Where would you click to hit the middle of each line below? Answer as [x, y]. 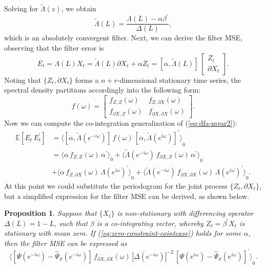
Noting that [23, 80]
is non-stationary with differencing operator [185, 213]
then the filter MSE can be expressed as [66, 243]
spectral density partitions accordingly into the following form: [103, 90]
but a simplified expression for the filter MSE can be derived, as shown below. [127, 196]
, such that [71, 223]
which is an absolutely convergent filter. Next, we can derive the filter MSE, [123, 38]
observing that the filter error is [54, 47]
